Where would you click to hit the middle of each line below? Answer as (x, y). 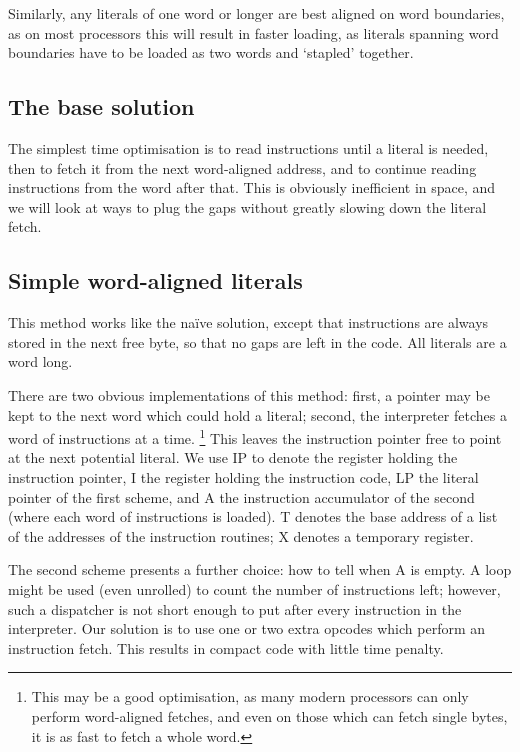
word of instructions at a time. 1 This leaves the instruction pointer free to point (255, 436)
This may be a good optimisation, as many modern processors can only (250, 696)
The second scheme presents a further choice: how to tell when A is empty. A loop (260, 569)
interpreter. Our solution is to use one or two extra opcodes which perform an (247, 628)
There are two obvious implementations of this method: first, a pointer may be (249, 394)
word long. (40, 361)
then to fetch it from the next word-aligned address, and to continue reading (242, 167)
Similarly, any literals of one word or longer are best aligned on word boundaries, (256, 13)
